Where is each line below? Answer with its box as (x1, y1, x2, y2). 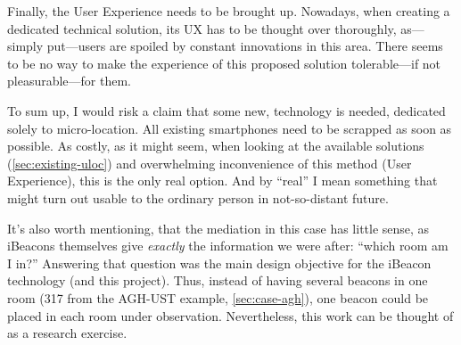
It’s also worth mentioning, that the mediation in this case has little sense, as (7, 218, 430, 237)
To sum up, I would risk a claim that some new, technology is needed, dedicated (7, 101, 446, 119)
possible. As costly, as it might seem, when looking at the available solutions (7, 136, 424, 155)
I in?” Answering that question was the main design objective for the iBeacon (7, 253, 432, 272)
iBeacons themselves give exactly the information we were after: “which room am (7, 236, 449, 255)
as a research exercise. (7, 324, 128, 342)
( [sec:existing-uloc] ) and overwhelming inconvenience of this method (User (7, 153, 412, 172)
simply (7, 37, 44, 55)
